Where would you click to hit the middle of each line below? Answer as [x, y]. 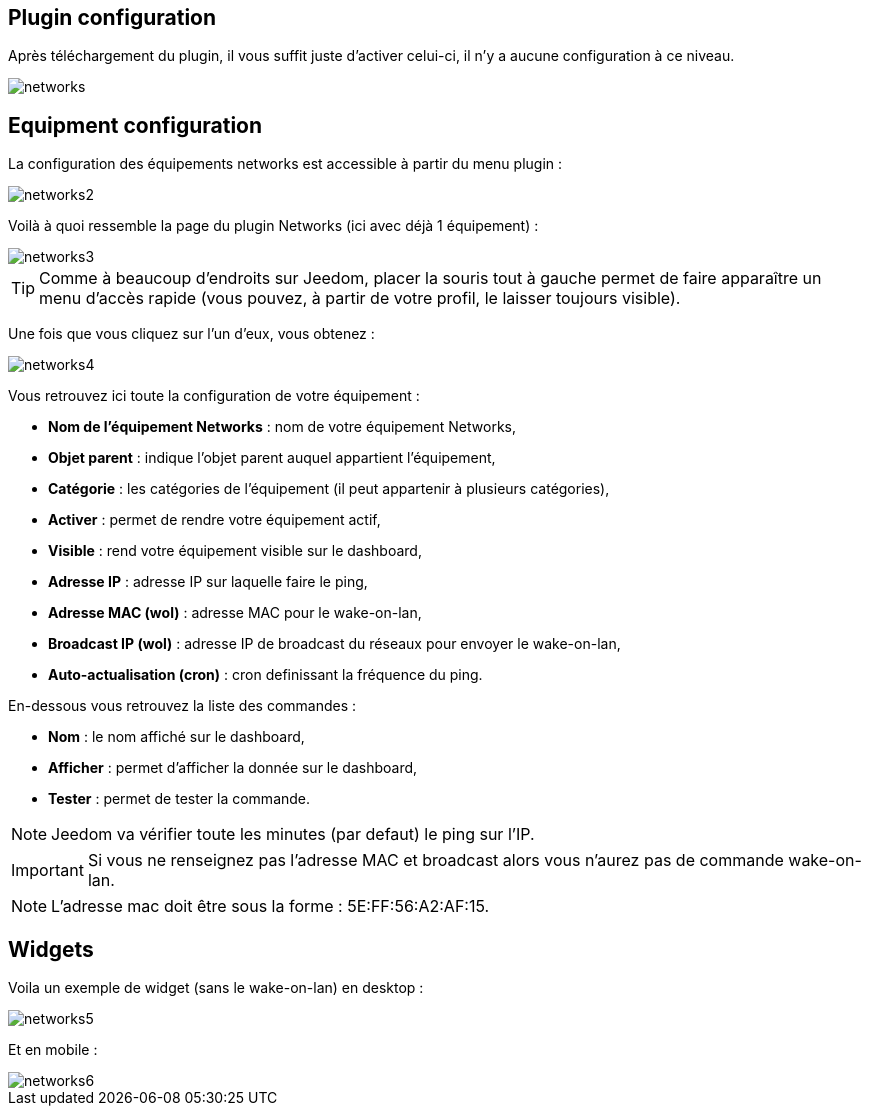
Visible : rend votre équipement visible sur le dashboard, [235, 551]
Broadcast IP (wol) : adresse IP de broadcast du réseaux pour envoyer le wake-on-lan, [334, 644]
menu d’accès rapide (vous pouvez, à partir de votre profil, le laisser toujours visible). [360, 298]
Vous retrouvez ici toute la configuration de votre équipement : [214, 396]
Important [47, 870]
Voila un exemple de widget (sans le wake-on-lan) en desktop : [216, 988]
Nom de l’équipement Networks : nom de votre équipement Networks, [282, 427]
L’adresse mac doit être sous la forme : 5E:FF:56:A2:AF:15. [270, 906]
